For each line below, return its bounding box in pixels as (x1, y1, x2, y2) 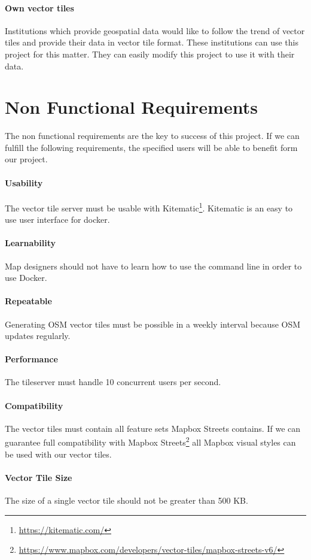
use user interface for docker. (5, 213, 110, 226)
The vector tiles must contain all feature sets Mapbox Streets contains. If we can (5, 422, 301, 434)
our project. (5, 153, 48, 165)
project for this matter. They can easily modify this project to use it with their (5, 47, 295, 60)
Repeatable (5, 295, 52, 307)
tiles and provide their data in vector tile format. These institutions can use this (5, 36, 299, 49)
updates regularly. (5, 329, 71, 342)
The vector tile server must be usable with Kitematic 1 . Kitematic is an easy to (5, 199, 293, 214)
